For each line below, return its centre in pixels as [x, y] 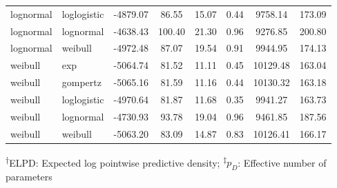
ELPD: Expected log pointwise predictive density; [115, 162]
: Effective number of [282, 162]
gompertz [81, 82]
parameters [29, 177]
